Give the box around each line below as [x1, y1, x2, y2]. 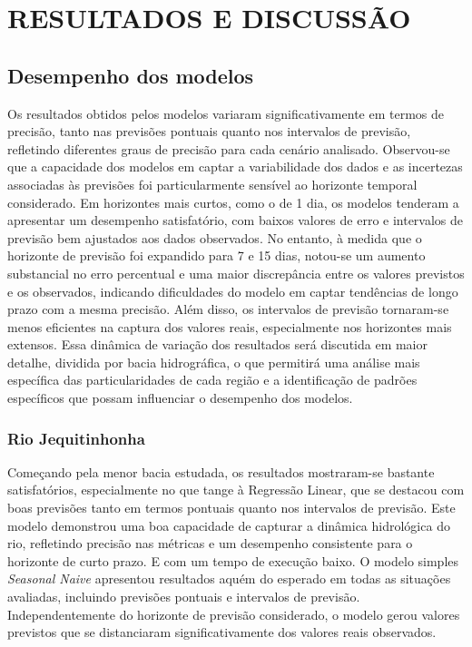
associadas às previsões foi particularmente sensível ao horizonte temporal [7, 174, 418, 193]
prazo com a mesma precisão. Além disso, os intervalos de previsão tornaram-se [7, 299, 449, 319]
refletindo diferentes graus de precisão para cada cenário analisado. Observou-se [7, 139, 450, 158]
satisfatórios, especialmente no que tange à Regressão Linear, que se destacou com [7, 480, 465, 499]
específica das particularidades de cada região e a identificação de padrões [7, 370, 418, 389]
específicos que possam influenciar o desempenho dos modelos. [7, 388, 353, 407]
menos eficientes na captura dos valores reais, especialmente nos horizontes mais [7, 317, 452, 336]
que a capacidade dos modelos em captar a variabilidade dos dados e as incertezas [7, 157, 463, 176]
